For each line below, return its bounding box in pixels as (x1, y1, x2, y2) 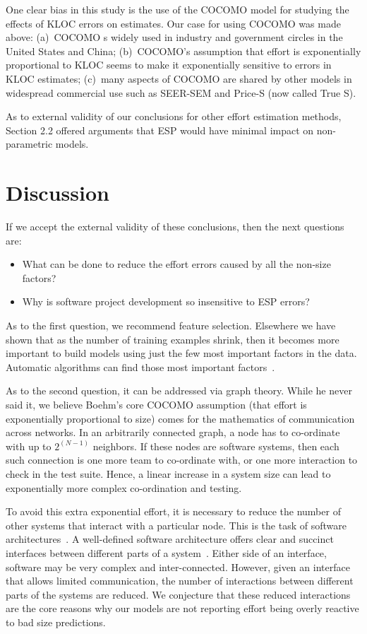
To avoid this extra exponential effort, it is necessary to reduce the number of (6, 504, 341, 519)
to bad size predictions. (6, 614, 106, 629)
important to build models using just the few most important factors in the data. (6, 346, 357, 360)
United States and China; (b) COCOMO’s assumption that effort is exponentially (6, 43, 361, 58)
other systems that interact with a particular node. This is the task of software (6, 517, 347, 532)
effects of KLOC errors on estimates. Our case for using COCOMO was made (6, 16, 341, 30)
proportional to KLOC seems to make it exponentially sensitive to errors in (6, 57, 332, 72)
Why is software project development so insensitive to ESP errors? (22, 294, 310, 309)
